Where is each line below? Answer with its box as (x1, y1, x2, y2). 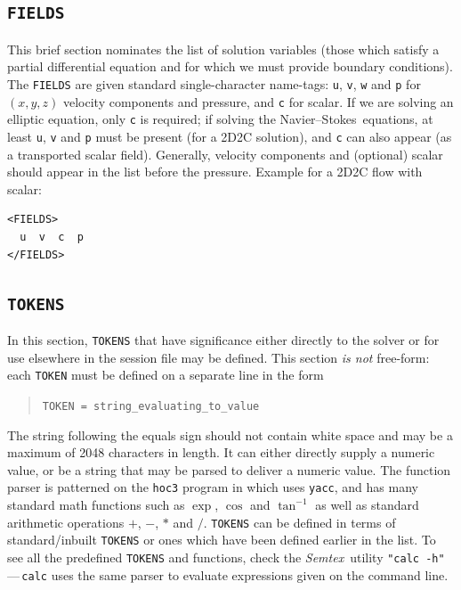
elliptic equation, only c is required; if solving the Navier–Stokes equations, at (7, 110, 433, 128)
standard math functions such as (7, 495, 185, 513)
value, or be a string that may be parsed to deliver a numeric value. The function (7, 460, 451, 479)
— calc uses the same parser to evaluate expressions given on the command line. (7, 565, 449, 584)
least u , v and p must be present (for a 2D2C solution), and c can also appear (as (7, 127, 452, 145)
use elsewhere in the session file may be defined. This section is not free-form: (7, 348, 430, 366)
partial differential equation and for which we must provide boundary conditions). (7, 57, 453, 76)
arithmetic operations (7, 512, 125, 531)
